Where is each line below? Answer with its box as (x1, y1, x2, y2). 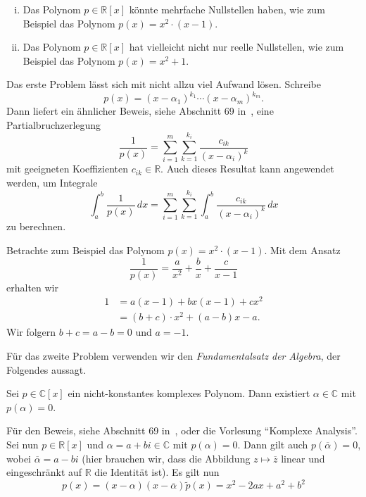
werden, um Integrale (6, 175, 98, 190)
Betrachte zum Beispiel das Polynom (6, 242, 165, 257)
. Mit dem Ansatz (264, 242, 341, 257)
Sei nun (6, 437, 39, 451)
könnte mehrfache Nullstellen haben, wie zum (129, 2, 325, 16)
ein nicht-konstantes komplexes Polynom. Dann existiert (68, 386, 310, 401)
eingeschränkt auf (6, 465, 82, 479)
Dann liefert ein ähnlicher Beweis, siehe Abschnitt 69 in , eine (6, 103, 274, 118)
